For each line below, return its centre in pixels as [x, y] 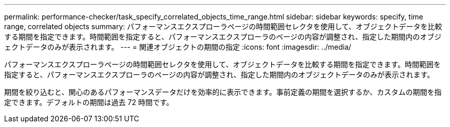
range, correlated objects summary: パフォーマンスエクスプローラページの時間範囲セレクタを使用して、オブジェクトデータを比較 [223, 26]
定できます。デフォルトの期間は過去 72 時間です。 [89, 102]
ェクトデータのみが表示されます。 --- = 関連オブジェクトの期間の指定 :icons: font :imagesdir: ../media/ [178, 47]
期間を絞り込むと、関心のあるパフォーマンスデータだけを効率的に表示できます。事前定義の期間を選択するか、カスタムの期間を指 [223, 92]
